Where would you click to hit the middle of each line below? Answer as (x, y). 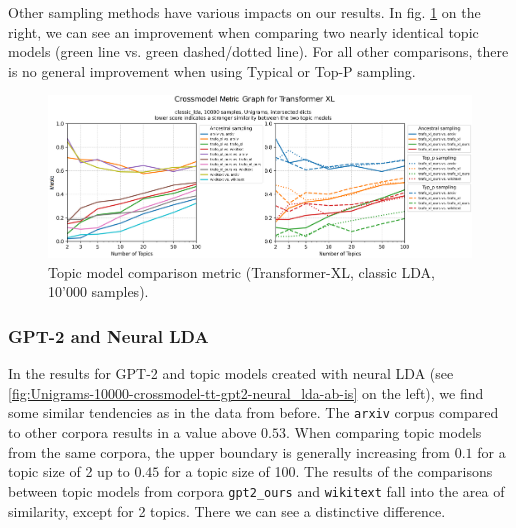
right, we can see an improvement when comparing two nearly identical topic (243, 31)
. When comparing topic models (383, 432)
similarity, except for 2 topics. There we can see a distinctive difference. (227, 510)
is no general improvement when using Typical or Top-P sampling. (212, 70)
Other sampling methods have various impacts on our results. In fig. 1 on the (244, 12)
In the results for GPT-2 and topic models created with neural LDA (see (231, 373)
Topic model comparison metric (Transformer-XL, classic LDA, (241, 271)
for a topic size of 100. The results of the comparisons (328, 471)
